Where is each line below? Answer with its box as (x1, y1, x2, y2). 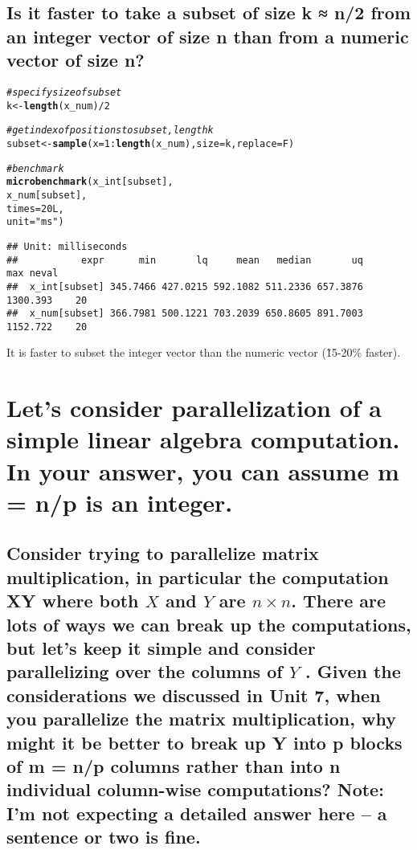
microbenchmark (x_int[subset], (6, 176, 174, 188)
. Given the (305, 659, 401, 684)
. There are (291, 588, 386, 613)
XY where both (6, 588, 139, 613)
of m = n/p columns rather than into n (6, 753, 341, 778)
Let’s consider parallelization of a (6, 391, 382, 424)
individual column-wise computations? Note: (6, 777, 384, 802)
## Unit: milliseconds (6, 240, 128, 252)
